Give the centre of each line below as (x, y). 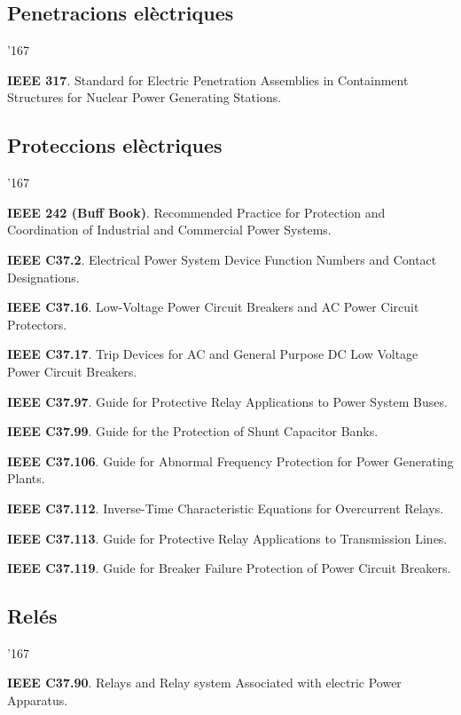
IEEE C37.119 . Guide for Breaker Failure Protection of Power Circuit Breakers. (229, 568)
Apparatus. (38, 700)
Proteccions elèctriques (115, 145)
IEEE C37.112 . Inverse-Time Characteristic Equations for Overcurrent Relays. (226, 508)
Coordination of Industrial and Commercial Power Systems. (169, 230)
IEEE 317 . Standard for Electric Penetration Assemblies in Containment (208, 79)
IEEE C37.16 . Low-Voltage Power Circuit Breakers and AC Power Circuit (213, 307)
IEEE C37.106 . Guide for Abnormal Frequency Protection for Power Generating (230, 461)
